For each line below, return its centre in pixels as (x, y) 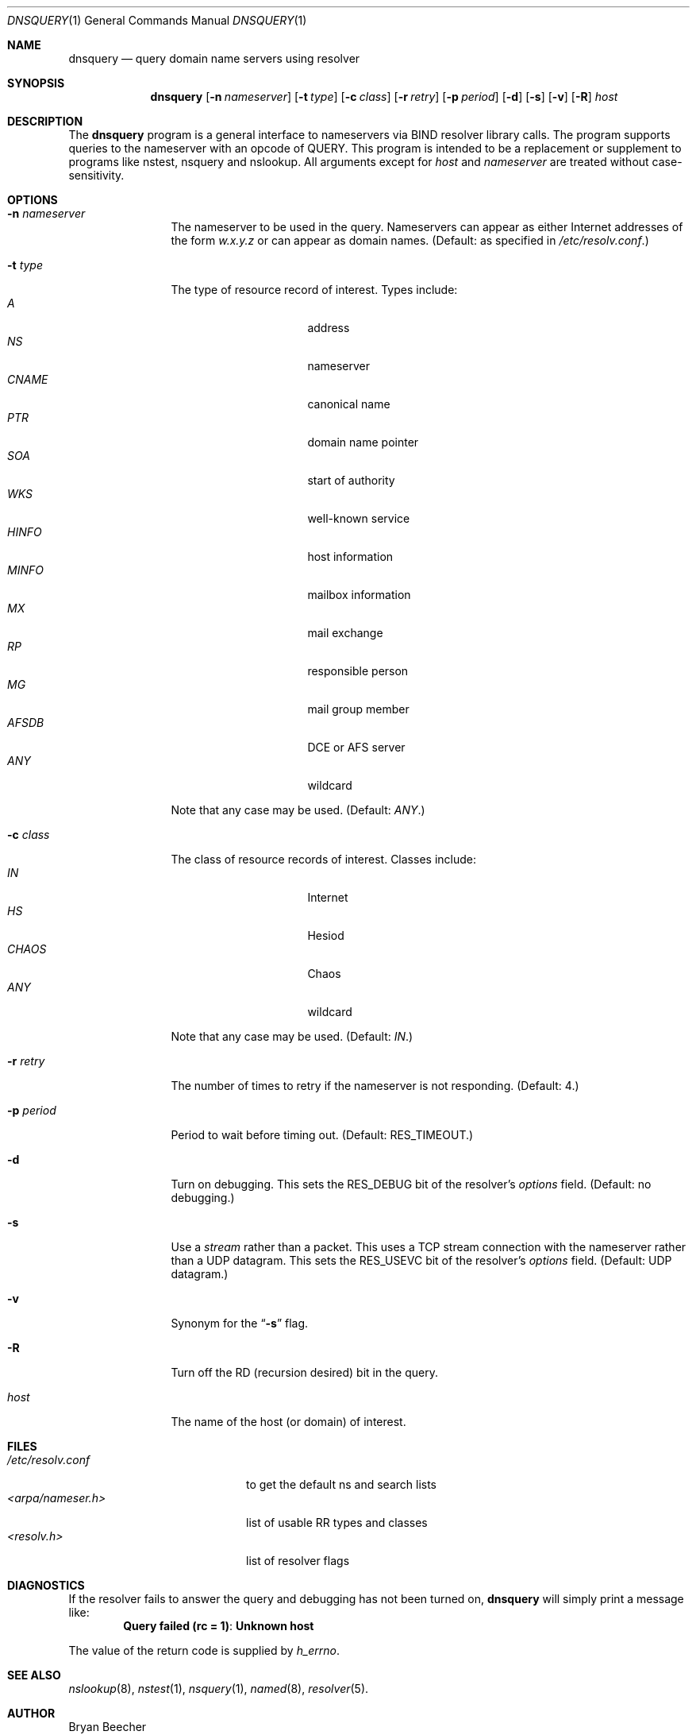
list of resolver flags (298, 1561)
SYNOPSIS (36, 83)
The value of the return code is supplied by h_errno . (204, 1650)
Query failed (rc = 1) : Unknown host (219, 1626)
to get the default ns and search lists (341, 1484)
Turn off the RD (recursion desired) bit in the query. (304, 1372)
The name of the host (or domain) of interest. (288, 1422)
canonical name (349, 404)
